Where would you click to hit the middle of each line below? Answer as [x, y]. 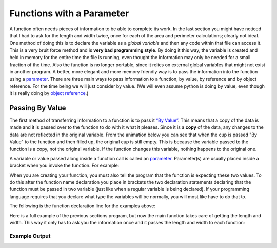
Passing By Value [38, 108]
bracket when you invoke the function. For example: [64, 166]
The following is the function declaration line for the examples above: [83, 206]
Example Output [30, 236]
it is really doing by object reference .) [49, 93]
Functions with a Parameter [69, 13]
